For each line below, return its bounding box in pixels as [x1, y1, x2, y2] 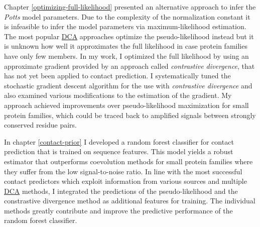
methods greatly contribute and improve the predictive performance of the [4, 205, 233, 215]
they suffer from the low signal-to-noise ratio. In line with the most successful [4, 166, 242, 176]
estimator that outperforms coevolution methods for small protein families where [4, 156, 253, 166]
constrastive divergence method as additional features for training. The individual [4, 195, 255, 206]
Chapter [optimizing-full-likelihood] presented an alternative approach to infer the [4, 2, 256, 12]
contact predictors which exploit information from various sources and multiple [4, 176, 247, 186]
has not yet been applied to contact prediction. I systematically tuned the [4, 70, 231, 81]
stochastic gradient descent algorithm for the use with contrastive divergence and [4, 80, 252, 90]
